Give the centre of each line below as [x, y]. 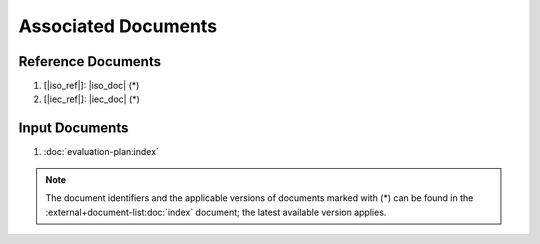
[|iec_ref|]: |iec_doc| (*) [91, 99]
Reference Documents [90, 61]
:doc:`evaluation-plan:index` [101, 152]
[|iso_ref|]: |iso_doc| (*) [91, 86]
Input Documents [73, 128]
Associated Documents [118, 26]
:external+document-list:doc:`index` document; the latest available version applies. [216, 212]
